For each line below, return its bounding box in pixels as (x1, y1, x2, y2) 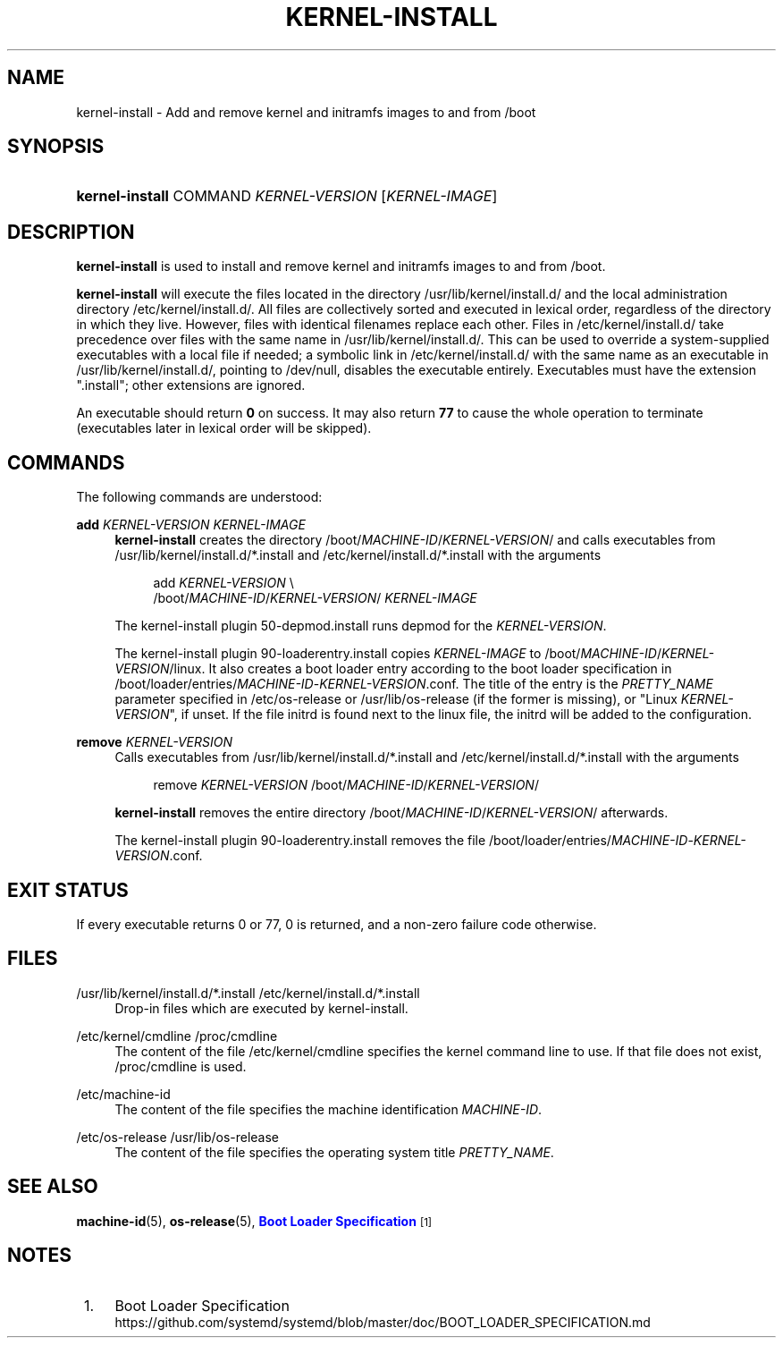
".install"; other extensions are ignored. (76, 377, 306, 393)
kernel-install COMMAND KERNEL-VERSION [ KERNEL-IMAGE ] (76, 187, 498, 206)
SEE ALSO (7, 1175, 98, 1198)
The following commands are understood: (76, 489, 323, 505)
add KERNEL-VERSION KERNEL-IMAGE (76, 517, 306, 533)
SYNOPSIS (7, 135, 105, 158)
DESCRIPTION (7, 220, 135, 243)
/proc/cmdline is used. (114, 1058, 247, 1074)
